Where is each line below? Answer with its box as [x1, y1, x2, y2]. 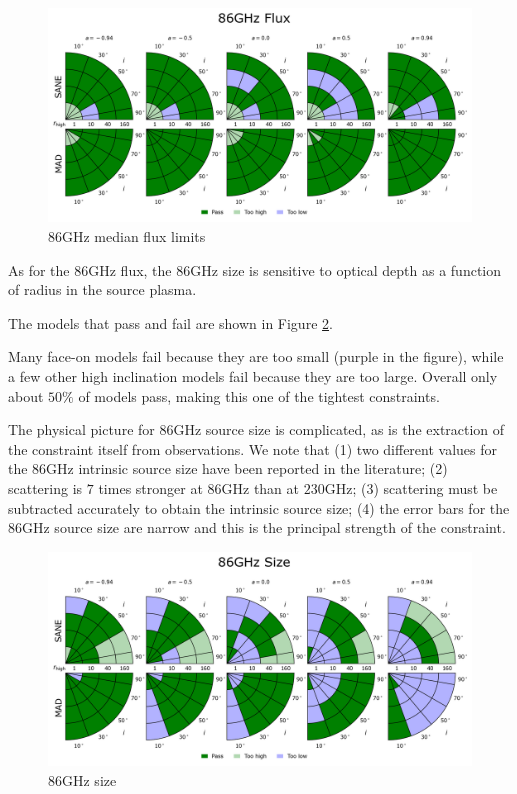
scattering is [8, 478, 83, 499]
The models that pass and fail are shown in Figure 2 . [8, 312, 333, 333]
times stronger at [98, 478, 203, 499]
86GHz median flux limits [48, 226, 206, 247]
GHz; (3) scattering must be [324, 478, 498, 499]
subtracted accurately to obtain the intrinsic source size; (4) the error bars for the [8, 497, 510, 518]
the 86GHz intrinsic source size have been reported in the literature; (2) [8, 458, 448, 479]
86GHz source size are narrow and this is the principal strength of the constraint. [8, 517, 506, 538]
